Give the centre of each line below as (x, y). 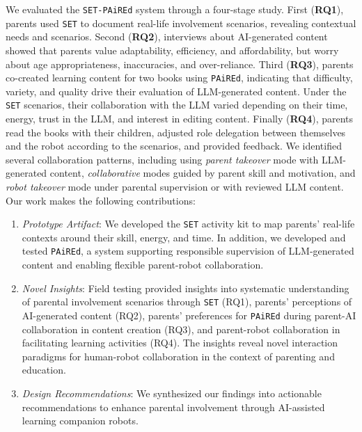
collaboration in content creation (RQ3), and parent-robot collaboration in (181, 329)
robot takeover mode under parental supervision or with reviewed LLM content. (175, 186)
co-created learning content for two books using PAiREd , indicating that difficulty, (179, 78)
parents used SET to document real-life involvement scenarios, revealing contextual (181, 23)
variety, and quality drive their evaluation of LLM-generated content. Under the (176, 91)
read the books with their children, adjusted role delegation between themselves (176, 132)
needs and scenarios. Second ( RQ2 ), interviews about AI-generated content (167, 37)
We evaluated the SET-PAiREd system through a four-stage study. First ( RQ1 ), (175, 9)
